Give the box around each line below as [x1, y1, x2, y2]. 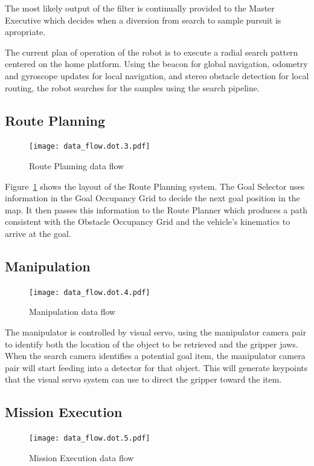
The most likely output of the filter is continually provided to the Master [5, 2, 275, 14]
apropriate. [5, 25, 45, 38]
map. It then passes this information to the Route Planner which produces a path [5, 203, 308, 216]
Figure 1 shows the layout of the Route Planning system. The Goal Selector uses [5, 180, 305, 192]
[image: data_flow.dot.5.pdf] [29, 434, 150, 443]
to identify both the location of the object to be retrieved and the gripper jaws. [5, 337, 298, 350]
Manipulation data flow [29, 305, 116, 318]
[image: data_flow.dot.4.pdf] [29, 288, 150, 297]
